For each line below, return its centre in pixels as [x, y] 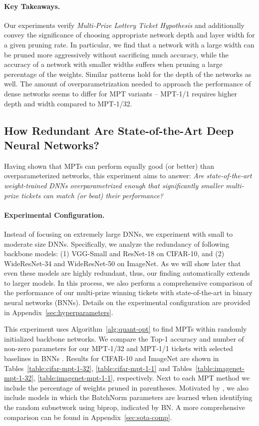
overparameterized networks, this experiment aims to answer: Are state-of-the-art [128, 176]
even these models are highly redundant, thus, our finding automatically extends [127, 273]
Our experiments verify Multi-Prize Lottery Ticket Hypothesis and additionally [124, 25]
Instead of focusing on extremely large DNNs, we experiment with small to [119, 233]
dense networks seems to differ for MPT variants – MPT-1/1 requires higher [121, 93]
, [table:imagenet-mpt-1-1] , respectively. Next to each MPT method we [142, 378]
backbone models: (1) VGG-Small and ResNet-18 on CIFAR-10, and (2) [114, 253]
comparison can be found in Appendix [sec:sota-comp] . [88, 417]
